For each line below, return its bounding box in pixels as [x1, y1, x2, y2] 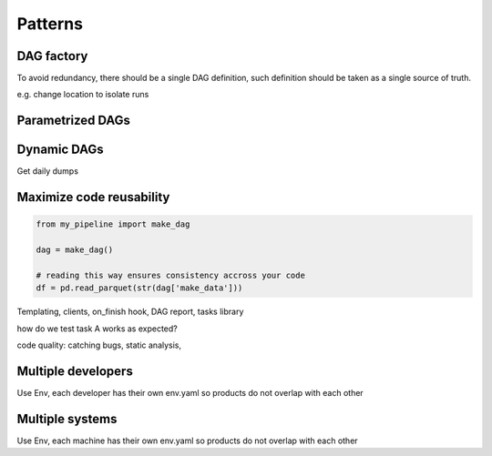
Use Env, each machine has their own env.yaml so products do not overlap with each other [16, 435, 359, 446]
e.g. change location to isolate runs [16, 89, 149, 100]
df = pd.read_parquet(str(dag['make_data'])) [36, 283, 243, 293]
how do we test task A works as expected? [16, 323, 178, 334]
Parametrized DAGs [16, 113, 131, 128]
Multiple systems [16, 410, 118, 427]
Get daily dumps [16, 166, 79, 177]
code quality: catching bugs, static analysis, [16, 339, 182, 350]
